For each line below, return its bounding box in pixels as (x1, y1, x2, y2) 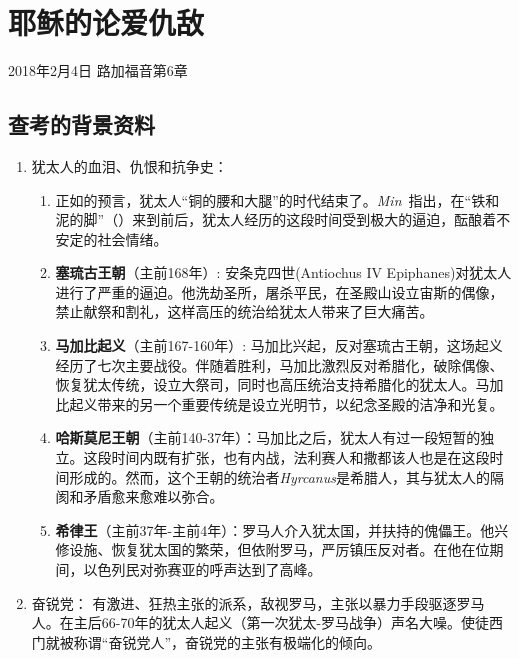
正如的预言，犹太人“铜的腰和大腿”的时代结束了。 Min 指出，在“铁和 (55, 189, 500, 210)
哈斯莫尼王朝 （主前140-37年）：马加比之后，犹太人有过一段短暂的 (55, 427, 481, 448)
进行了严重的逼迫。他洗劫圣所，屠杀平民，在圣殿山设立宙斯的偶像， (55, 281, 504, 302)
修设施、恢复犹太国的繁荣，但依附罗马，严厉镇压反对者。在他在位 (55, 539, 490, 560)
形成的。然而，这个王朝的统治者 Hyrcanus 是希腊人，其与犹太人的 (69, 466, 490, 487)
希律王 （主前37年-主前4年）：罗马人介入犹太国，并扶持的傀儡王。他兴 (55, 519, 509, 540)
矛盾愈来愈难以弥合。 (83, 486, 224, 507)
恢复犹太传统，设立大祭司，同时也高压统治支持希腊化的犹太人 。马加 (55, 374, 504, 395)
